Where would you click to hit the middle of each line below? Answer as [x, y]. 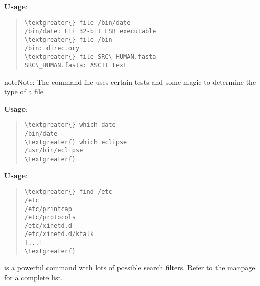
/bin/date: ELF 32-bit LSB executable [90, 31]
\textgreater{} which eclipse [76, 142]
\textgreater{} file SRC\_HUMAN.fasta [90, 57]
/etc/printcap [48, 209]
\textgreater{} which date [70, 125]
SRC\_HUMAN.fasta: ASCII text [76, 65]
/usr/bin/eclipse [54, 151]
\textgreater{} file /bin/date [77, 23]
